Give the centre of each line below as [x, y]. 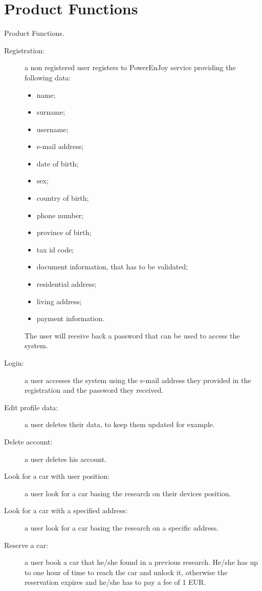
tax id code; [55, 249]
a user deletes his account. [66, 459]
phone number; [60, 215]
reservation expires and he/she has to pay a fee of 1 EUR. [115, 582]
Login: [14, 363]
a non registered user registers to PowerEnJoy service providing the [130, 67]
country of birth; [63, 198]
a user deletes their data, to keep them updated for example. [120, 424]
